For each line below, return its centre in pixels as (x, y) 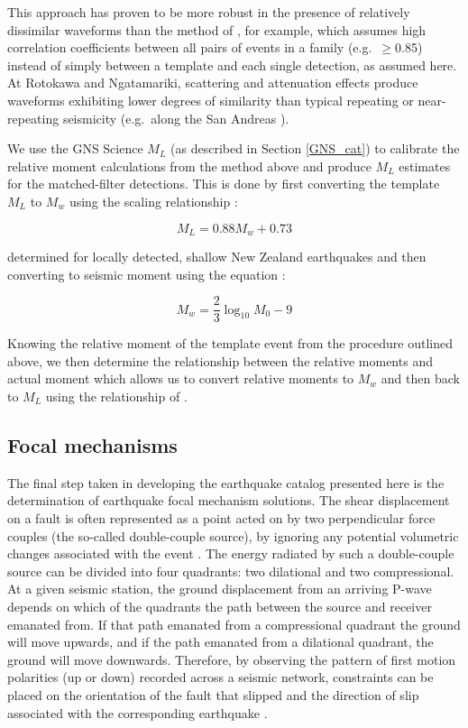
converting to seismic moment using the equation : (147, 274)
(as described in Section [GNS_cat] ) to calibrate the (315, 148)
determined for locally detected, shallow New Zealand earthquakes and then (217, 256)
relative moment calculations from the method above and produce (189, 166)
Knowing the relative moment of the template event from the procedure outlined (230, 343)
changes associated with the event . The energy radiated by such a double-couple (231, 553)
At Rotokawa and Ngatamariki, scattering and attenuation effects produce (213, 83)
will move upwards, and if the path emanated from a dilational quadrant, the (220, 642)
